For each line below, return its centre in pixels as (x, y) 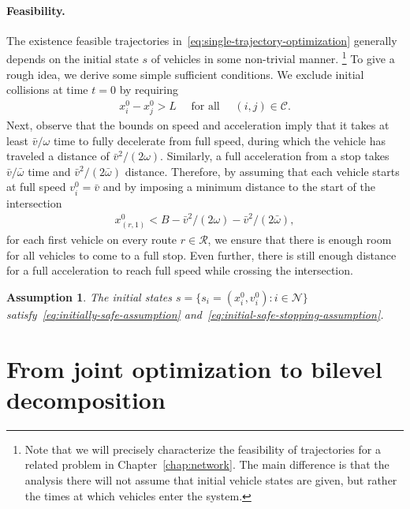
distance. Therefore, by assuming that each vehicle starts (262, 171)
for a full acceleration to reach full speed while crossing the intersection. (180, 270)
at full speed (36, 187)
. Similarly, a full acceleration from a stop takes (275, 156)
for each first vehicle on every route (92, 240)
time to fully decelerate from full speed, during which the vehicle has (219, 140)
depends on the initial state (73, 59)
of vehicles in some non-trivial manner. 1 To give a (273, 58)
